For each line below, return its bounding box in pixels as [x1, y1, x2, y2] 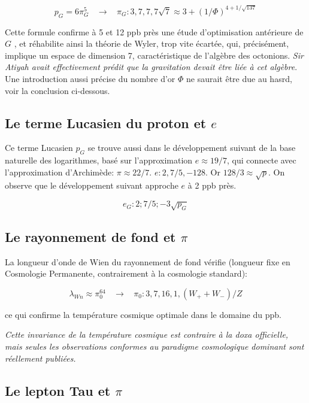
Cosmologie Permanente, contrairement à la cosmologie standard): [5, 267, 247, 280]
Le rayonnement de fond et [5, 227, 176, 246]
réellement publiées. [5, 352, 76, 364]
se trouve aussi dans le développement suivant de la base [87, 141, 296, 154]
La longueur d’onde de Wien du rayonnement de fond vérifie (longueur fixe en [5, 255, 290, 268]
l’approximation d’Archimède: [5, 165, 114, 178]
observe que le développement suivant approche [5, 179, 178, 192]
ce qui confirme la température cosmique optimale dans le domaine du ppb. [5, 308, 281, 320]
